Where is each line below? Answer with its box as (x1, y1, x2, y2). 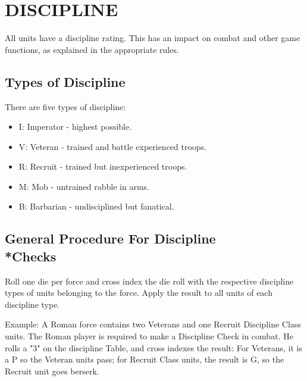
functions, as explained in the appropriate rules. (5, 43, 179, 55)
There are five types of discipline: (5, 100, 126, 113)
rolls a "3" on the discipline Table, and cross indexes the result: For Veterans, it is (5, 341, 302, 354)
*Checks (5, 246, 57, 265)
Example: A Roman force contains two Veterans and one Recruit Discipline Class (5, 318, 301, 330)
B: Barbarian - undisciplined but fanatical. (18, 200, 174, 213)
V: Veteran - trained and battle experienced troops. (18, 140, 207, 152)
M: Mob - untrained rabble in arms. (18, 180, 149, 192)
